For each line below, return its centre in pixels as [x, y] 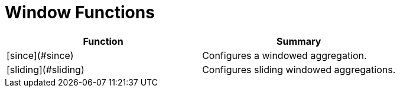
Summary [299, 41]
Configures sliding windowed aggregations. [299, 69]
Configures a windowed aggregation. [284, 55]
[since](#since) [40, 55]
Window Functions [80, 12]
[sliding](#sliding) [45, 69]
